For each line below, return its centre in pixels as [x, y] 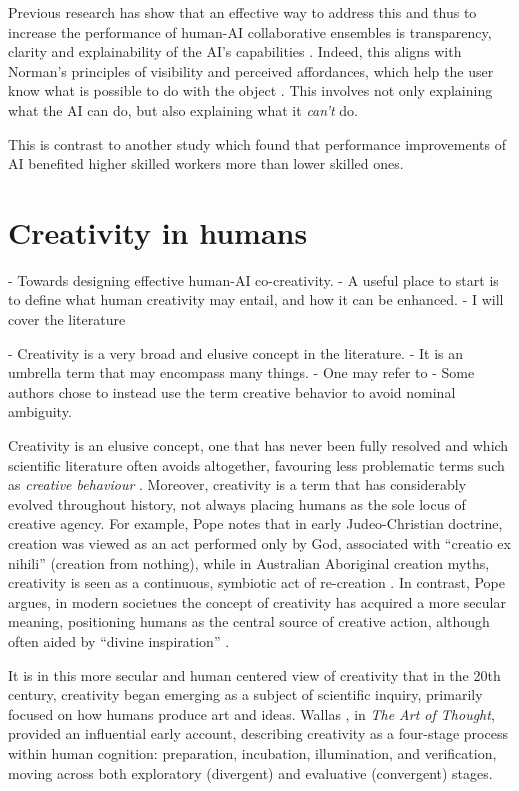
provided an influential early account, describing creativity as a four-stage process [258, 733]
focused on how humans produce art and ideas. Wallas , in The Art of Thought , [251, 713]
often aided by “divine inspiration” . [119, 640]
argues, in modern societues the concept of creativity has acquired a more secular [257, 601]
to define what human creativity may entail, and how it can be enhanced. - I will [256, 299]
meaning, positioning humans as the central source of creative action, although [249, 621]
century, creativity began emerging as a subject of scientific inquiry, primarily [245, 694]
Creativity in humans [158, 231]
